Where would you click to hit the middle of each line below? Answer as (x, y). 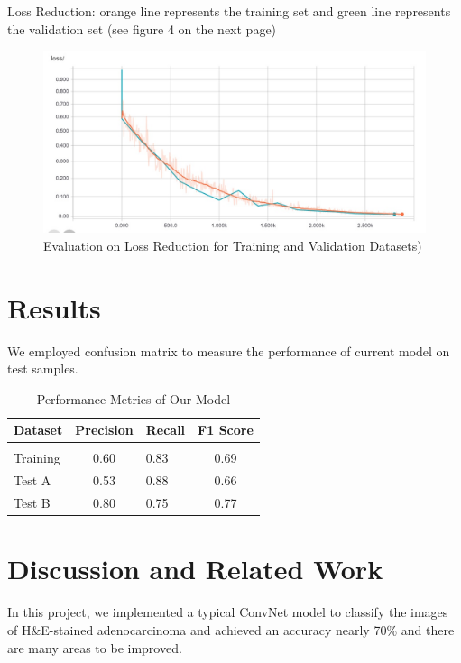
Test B (32, 503)
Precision (104, 430)
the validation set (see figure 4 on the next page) (142, 28)
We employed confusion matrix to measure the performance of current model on (229, 350)
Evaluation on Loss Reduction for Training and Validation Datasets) (233, 245)
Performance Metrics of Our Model (134, 398)
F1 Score (226, 430)
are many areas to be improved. (95, 647)
